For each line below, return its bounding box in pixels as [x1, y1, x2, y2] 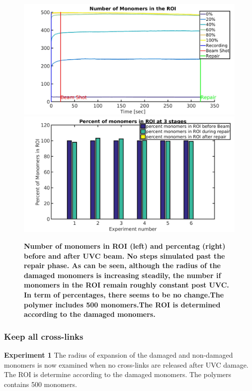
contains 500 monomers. [4, 379, 77, 389]
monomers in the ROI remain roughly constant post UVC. [24, 280, 229, 290]
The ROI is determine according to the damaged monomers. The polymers [4, 369, 232, 380]
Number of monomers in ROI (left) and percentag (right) [24, 240, 226, 251]
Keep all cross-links [4, 330, 84, 342]
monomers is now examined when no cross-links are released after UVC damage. [4, 359, 249, 370]
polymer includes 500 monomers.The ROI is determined [24, 299, 221, 309]
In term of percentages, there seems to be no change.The [24, 289, 224, 299]
